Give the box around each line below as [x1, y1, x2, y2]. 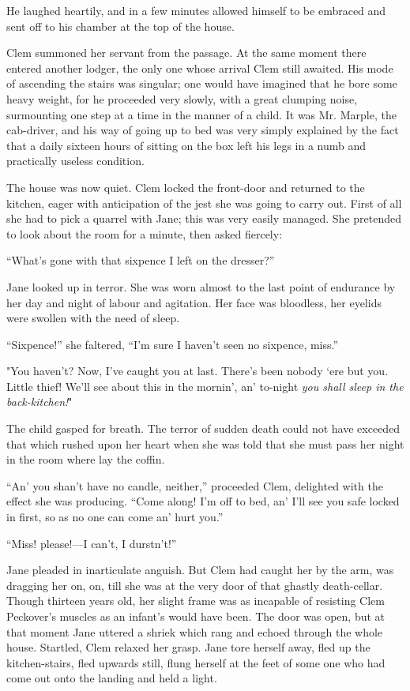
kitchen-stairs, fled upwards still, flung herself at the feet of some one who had [6, 654, 386, 670]
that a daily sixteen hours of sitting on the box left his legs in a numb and [6, 137, 367, 153]
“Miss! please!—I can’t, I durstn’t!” [6, 535, 177, 551]
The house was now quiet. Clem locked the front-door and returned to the [6, 178, 365, 195]
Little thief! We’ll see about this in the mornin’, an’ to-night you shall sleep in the [6, 377, 404, 394]
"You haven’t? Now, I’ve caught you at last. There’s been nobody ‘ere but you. [6, 362, 389, 379]
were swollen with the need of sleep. [6, 310, 180, 326]
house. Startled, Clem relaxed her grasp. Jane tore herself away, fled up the [6, 639, 371, 655]
